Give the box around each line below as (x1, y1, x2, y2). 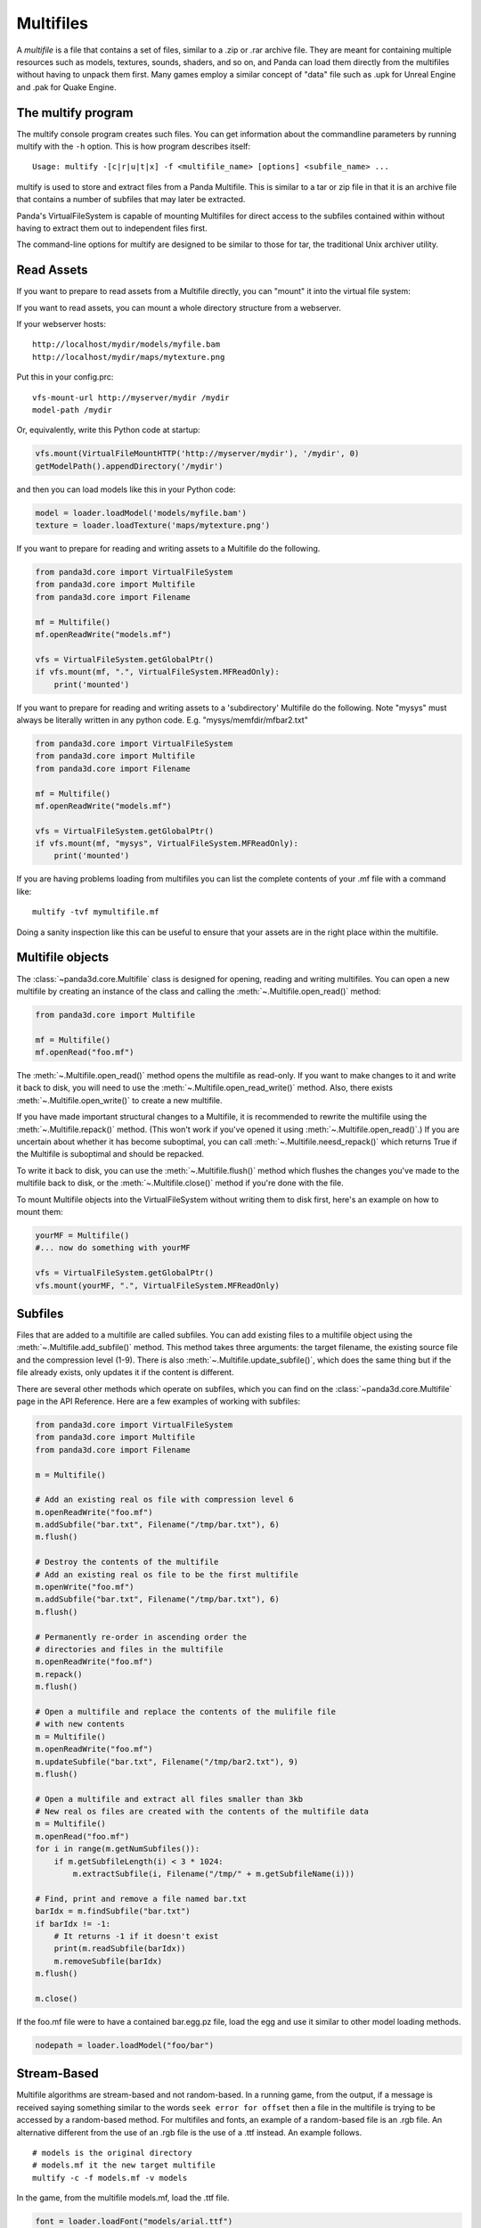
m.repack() (35, 1669, 83, 1679)
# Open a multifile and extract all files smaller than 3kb (35, 1794, 304, 1804)
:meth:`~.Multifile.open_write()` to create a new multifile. (16, 1094, 223, 1105)
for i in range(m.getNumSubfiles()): (35, 1844, 200, 1854)
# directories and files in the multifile (35, 1644, 224, 1654)
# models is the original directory (32, 2148, 192, 2158)
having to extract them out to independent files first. (16, 223, 208, 233)
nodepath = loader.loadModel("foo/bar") (35, 2040, 214, 2050)
